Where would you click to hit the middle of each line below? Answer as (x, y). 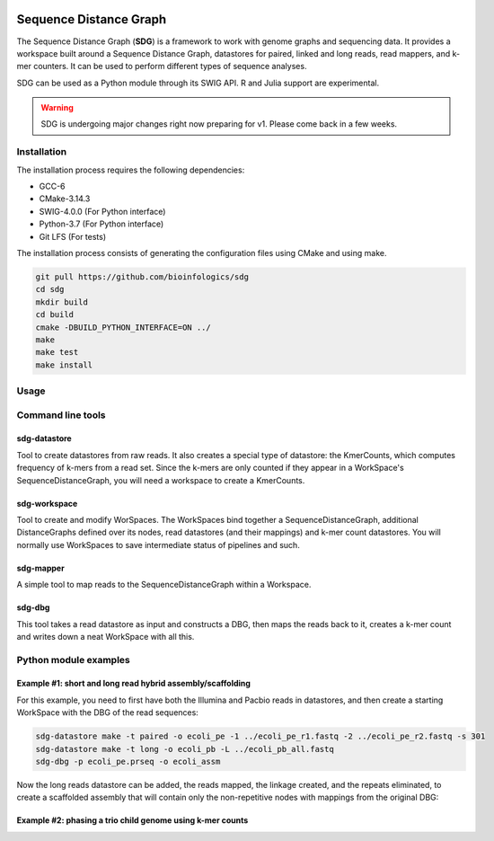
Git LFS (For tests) (73, 236)
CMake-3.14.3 (65, 199)
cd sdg (50, 289)
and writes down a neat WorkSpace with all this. (106, 636)
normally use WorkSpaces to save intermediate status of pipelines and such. (158, 544)
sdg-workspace (47, 503)
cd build (55, 315)
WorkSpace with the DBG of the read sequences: (108, 713)
